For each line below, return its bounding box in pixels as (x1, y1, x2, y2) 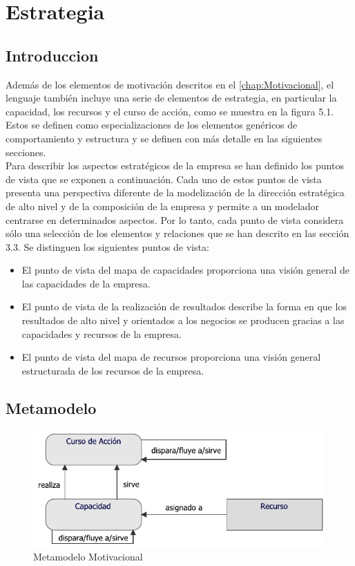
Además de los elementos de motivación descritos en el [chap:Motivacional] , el (6, 77, 334, 91)
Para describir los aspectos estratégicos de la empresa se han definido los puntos (6, 158, 344, 173)
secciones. (6, 144, 46, 159)
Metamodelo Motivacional (33, 549, 143, 564)
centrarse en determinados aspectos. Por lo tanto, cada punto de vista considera (6, 212, 344, 227)
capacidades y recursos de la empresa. (21, 326, 182, 341)
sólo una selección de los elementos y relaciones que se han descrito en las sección (6, 226, 349, 240)
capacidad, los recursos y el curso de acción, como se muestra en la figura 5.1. (6, 104, 334, 118)
